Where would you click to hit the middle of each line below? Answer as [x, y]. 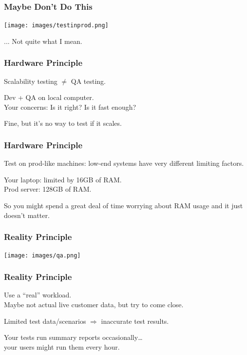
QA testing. [88, 81]
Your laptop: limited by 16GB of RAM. [63, 179]
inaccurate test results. [135, 321]
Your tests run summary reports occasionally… [73, 337]
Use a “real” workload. [38, 295]
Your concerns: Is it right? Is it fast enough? [70, 107]
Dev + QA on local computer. [49, 97]
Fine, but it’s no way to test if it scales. [63, 123]
